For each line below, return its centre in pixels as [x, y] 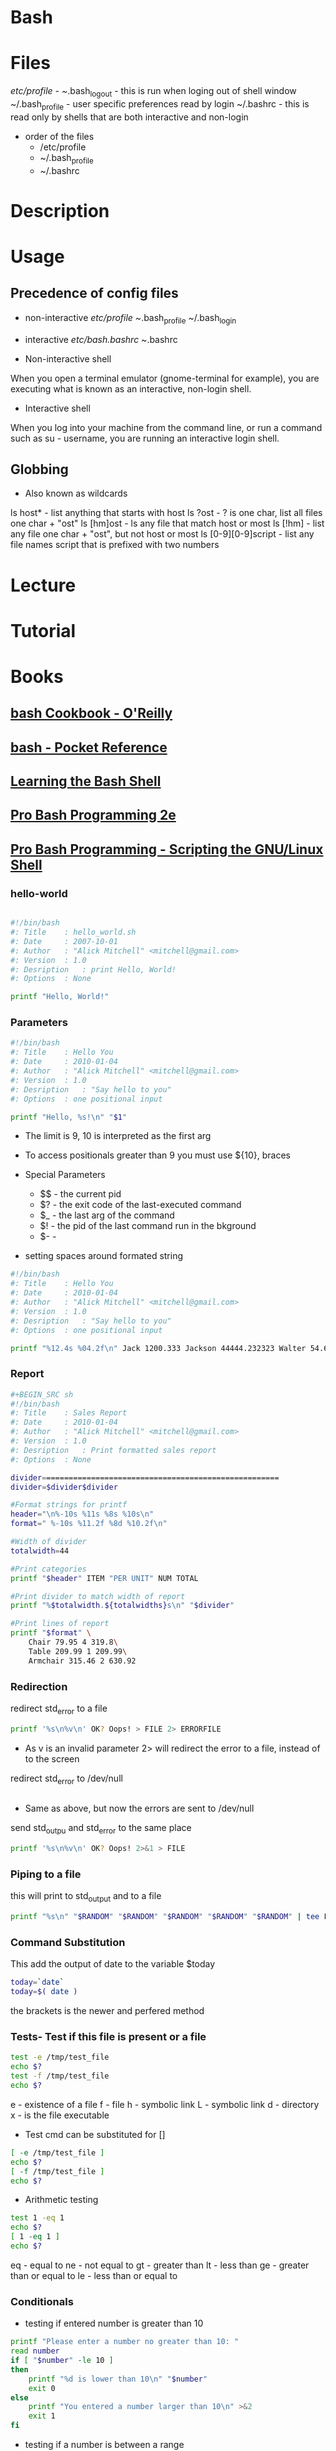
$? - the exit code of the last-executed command [140, 1205]
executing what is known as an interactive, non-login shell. [131, 388]
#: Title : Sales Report [69, 1413]
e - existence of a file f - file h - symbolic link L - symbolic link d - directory [165, 2104]
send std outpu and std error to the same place [101, 1829]
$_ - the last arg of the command [107, 1215]
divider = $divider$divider [64, 1487]
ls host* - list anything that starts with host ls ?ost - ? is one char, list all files [166, 513]
